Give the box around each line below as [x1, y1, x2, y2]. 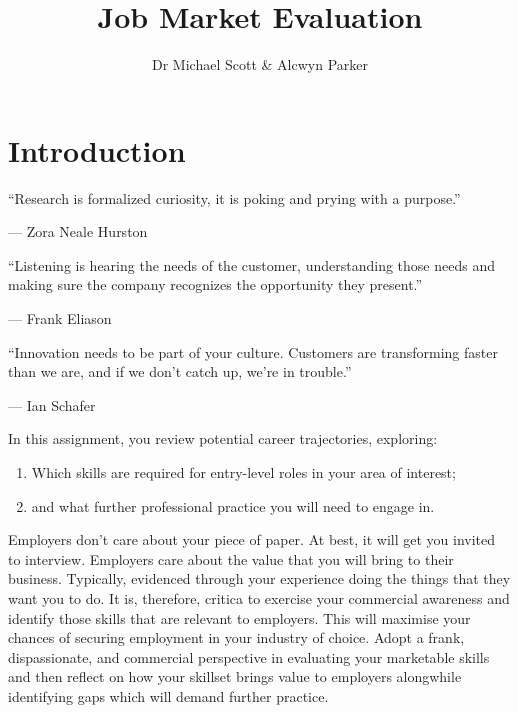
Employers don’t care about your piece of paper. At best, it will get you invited [8, 529, 496, 550]
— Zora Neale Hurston [8, 221, 148, 242]
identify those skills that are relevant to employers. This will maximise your [8, 607, 471, 628]
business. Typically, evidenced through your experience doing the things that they [8, 568, 511, 589]
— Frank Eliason [8, 308, 112, 329]
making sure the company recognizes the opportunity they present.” [8, 274, 423, 295]
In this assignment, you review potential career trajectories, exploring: [8, 428, 438, 449]
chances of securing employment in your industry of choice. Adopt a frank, [8, 627, 465, 648]
